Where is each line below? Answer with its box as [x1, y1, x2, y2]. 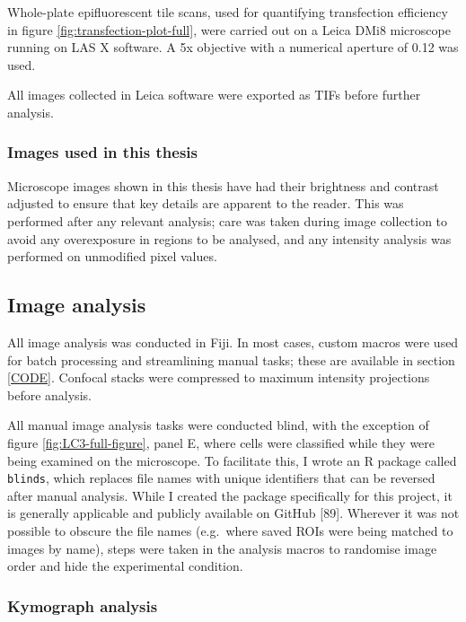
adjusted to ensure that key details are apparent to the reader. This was [7, 194, 404, 213]
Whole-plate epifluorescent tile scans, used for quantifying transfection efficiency [7, 3, 448, 21]
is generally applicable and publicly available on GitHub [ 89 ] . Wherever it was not [7, 504, 460, 522]
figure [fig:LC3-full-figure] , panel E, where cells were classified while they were [7, 433, 435, 451]
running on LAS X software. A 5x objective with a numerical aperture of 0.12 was [7, 38, 459, 57]
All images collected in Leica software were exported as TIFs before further [7, 85, 421, 104]
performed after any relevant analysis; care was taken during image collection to [7, 211, 448, 230]
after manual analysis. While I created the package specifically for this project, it [7, 486, 453, 504]
